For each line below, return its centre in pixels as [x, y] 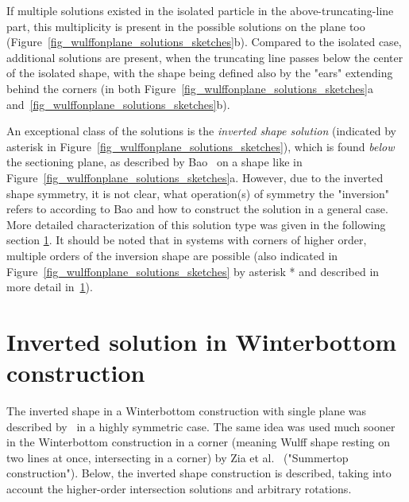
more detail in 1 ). [50, 287]
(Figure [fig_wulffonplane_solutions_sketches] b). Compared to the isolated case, [204, 42]
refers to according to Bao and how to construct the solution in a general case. [197, 209]
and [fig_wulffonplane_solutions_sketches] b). [118, 104]
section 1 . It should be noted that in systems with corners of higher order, [187, 240]
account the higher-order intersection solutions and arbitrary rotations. [179, 488]
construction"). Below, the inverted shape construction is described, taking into [199, 473]
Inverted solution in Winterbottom [202, 341]
